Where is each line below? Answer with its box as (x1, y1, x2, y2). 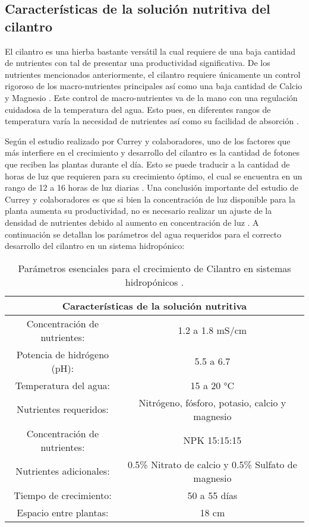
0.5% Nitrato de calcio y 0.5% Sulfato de (127, 457, 297, 471)
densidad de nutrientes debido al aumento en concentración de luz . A (5, 216, 259, 228)
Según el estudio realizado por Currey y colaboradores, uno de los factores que (5, 134, 291, 147)
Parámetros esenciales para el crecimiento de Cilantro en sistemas (18, 261, 291, 275)
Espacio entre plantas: (17, 505, 109, 519)
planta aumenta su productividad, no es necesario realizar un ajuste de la (5, 204, 272, 217)
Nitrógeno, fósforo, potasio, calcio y (138, 395, 286, 409)
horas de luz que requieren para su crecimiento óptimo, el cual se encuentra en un (5, 169, 302, 182)
